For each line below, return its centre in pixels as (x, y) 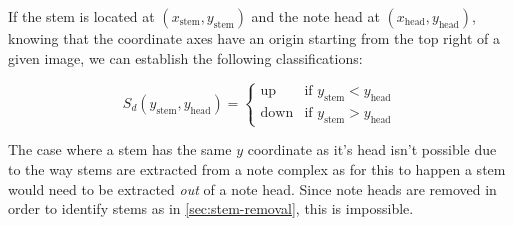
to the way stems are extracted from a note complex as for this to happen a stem (257, 168)
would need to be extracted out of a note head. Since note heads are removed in (252, 188)
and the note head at (315, 16)
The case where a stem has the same (120, 149)
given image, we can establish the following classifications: (185, 57)
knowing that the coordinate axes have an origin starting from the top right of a (254, 38)
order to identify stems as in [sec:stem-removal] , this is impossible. (211, 208)
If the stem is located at (81, 16)
